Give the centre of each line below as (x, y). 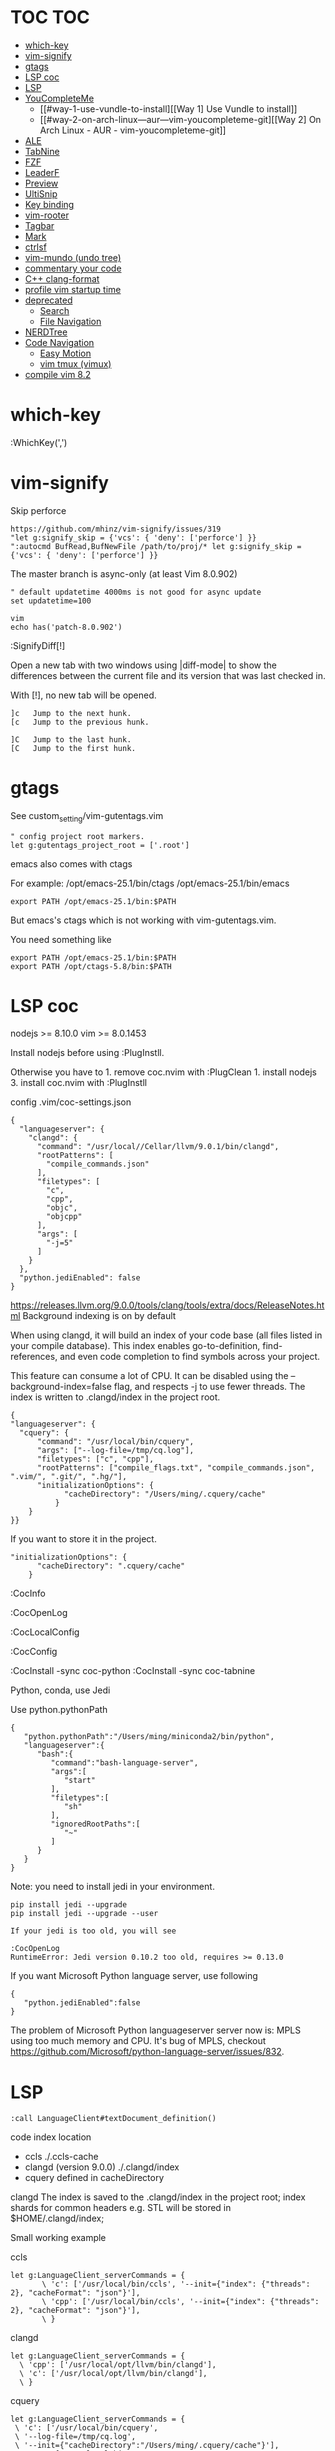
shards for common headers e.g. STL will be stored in (121, 2208)
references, (34, 1357)
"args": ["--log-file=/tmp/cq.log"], (115, 1451)
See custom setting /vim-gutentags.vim (87, 816)
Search (54, 310)
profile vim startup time (73, 289)
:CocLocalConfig (45, 1632)
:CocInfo (28, 1593)
